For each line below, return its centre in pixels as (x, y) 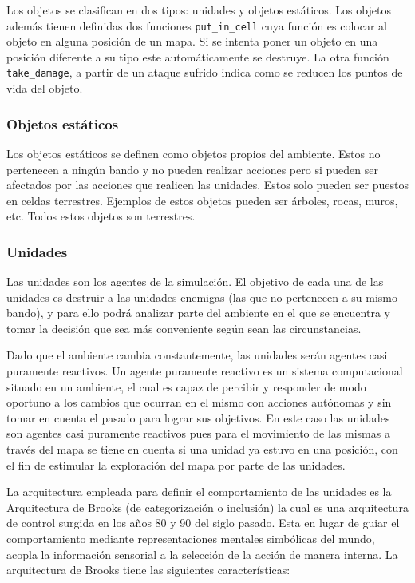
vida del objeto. (45, 88)
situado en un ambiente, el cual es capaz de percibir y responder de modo (186, 386)
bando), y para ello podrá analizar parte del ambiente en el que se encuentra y (198, 313)
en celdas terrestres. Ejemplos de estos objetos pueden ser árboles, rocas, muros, (202, 200)
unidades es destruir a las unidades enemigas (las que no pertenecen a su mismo (202, 297)
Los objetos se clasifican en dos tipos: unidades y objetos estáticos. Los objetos (199, 10)
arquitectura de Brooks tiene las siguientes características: (148, 570)
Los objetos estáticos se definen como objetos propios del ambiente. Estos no (194, 153)
